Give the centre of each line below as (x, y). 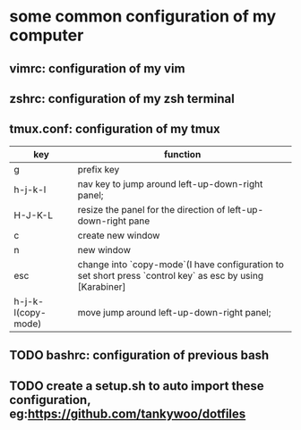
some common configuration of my (143, 17)
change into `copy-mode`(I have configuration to (181, 264)
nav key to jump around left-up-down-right (170, 183)
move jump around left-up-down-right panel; (174, 312)
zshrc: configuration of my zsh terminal (122, 99)
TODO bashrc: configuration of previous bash (139, 355)
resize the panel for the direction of (151, 209)
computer (47, 35)
